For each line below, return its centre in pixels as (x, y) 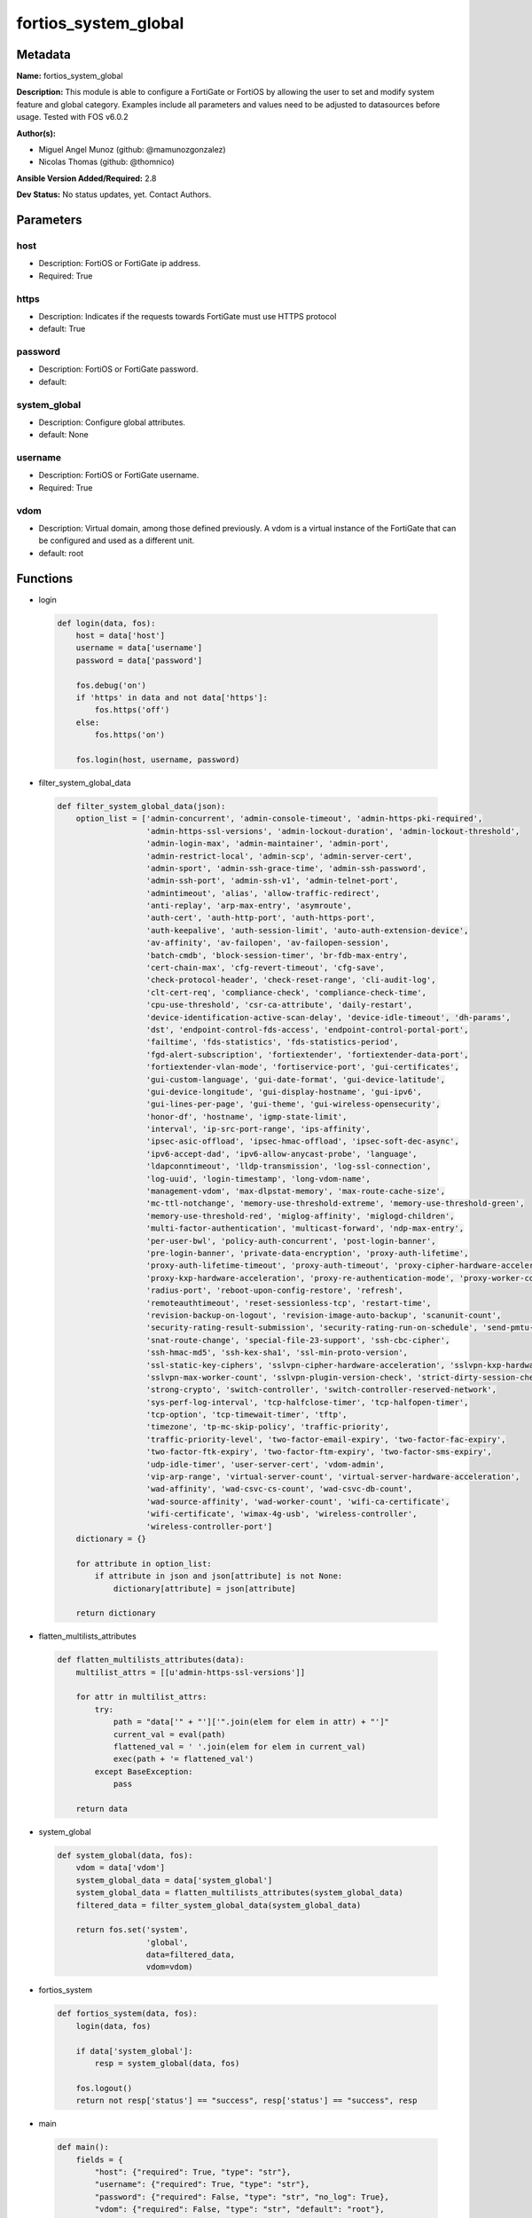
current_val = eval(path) (169, 1734)
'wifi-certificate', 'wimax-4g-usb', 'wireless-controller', (282, 1514)
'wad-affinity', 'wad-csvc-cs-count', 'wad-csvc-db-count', (279, 1489)
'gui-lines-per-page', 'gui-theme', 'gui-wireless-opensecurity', (293, 1104)
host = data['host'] (121, 636)
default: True (62, 329)
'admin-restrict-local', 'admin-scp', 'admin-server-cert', (279, 856)
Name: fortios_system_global (70, 76)
